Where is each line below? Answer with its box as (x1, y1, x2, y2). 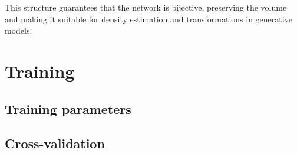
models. (5, 24, 32, 37)
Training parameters (5, 99, 131, 118)
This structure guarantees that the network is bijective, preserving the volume (5, 1, 287, 13)
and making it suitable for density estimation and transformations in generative (5, 12, 292, 25)
